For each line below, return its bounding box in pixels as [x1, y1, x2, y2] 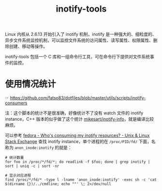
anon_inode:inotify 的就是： [14, 144, 72, 151]
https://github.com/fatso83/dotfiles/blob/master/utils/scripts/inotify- [10, 95, 146, 101]
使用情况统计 [5, 79, 57, 90]
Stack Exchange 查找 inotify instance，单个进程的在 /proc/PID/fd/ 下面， [5, 139, 151, 144]
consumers [5, 100, 28, 106]
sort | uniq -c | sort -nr [5, 164, 59, 169]
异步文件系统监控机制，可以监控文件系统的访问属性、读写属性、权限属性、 [5, 37, 153, 43]
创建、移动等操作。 [9, 44, 47, 49]
